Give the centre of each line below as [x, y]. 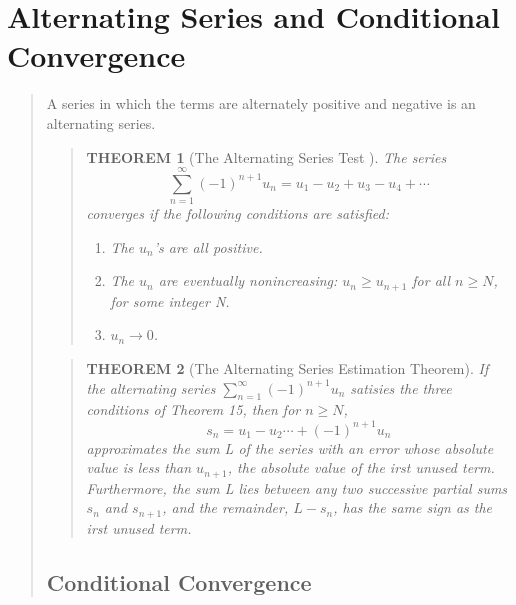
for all [431, 280]
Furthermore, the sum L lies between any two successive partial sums [297, 487]
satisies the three [401, 387]
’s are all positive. [208, 246]
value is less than [139, 467]
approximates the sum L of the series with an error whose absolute [290, 447]
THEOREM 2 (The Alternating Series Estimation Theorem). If [287, 368]
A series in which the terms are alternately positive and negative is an [261, 103]
